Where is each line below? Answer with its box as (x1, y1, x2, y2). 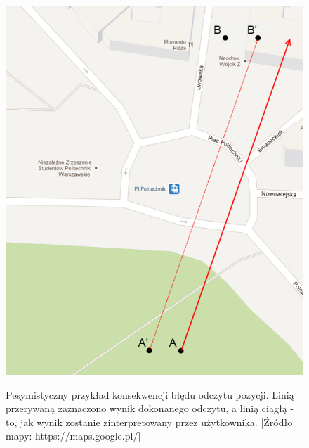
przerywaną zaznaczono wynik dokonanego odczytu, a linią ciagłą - (6, 401, 294, 416)
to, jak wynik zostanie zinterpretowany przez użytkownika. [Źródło (6, 414, 293, 429)
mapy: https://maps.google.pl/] (6, 428, 141, 443)
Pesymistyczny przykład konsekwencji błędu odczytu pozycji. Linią (6, 387, 294, 402)
